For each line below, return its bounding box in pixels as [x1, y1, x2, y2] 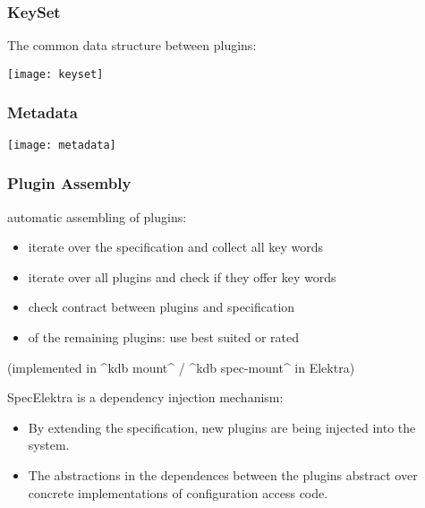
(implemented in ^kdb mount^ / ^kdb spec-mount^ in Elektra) [7, 357, 355, 376]
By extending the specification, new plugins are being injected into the [28, 418, 416, 436]
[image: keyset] [7, 67, 104, 81]
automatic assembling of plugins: [7, 207, 187, 226]
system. [28, 435, 70, 454]
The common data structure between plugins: [7, 36, 257, 55]
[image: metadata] [7, 138, 116, 151]
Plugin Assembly [7, 172, 132, 194]
